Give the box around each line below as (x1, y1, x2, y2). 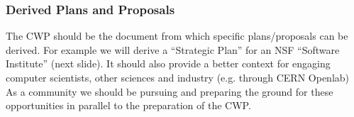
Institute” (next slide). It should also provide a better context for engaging (6, 56, 331, 71)
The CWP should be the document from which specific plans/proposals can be (6, 28, 348, 43)
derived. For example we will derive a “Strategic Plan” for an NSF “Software (6, 42, 340, 57)
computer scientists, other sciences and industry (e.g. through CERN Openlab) (6, 70, 350, 84)
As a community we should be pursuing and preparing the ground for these (6, 84, 333, 99)
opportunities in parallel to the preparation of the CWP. (6, 98, 251, 113)
